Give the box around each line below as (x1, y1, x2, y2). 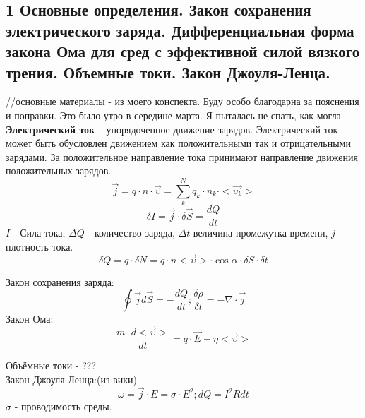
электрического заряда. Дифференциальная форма (6, 19, 354, 41)
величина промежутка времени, (193, 225, 328, 240)
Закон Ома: (6, 311, 54, 326)
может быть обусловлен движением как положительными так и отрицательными (6, 136, 351, 150)
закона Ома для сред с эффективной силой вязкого (6, 40, 360, 62)
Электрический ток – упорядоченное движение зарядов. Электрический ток (6, 121, 338, 136)
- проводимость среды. (14, 399, 112, 414)
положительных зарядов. (6, 163, 112, 178)
